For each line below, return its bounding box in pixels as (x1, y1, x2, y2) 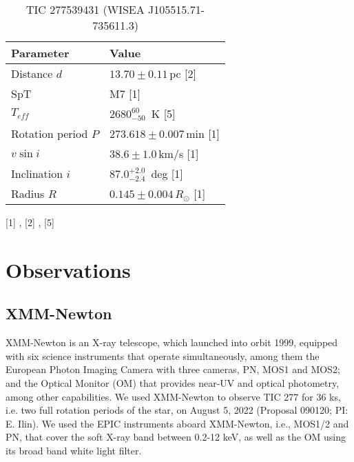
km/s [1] (158, 145, 199, 161)
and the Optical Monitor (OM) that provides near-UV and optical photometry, (6, 375, 340, 390)
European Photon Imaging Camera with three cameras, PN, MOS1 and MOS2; (6, 362, 340, 376)
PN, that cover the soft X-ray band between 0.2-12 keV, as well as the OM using (6, 430, 346, 444)
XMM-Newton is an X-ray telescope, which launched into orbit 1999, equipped (6, 335, 338, 350)
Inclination (11, 165, 63, 181)
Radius (11, 185, 45, 201)
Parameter (11, 45, 70, 61)
